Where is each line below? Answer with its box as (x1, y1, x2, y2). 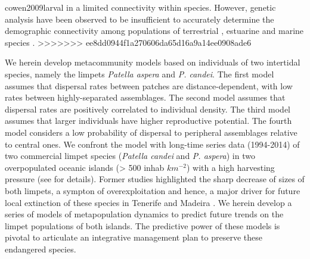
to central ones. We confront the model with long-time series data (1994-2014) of (5, 138, 300, 150)
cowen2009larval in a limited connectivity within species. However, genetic (5, 1, 276, 13)
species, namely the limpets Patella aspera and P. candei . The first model (5, 67, 274, 80)
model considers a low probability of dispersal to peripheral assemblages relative (5, 126, 297, 138)
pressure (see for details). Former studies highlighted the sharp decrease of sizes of (5, 173, 305, 185)
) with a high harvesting (186, 161, 275, 173)
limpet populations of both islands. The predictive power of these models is (5, 219, 280, 232)
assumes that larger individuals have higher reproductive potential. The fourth (5, 114, 292, 127)
